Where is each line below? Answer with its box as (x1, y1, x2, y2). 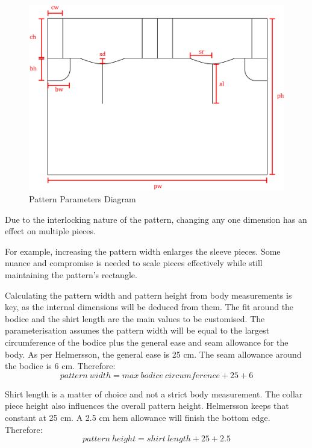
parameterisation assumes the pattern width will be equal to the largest (5, 324, 270, 337)
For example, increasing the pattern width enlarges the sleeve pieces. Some (5, 244, 281, 257)
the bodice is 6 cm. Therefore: (5, 359, 116, 372)
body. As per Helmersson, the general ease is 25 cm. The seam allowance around (5, 347, 302, 360)
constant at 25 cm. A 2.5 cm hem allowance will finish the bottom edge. (5, 411, 270, 423)
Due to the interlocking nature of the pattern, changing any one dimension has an (5, 213, 307, 225)
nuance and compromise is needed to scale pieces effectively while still (5, 257, 263, 269)
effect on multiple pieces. (5, 225, 96, 237)
